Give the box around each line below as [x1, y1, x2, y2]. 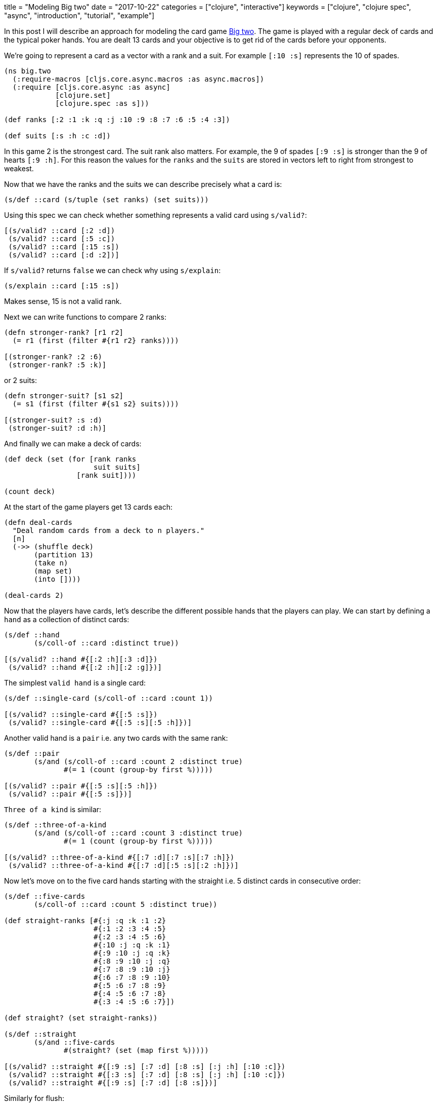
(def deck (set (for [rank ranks [4, 455, 137, 463]
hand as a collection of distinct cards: [4, 615, 129, 624]
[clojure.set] [55, 91, 111, 99]
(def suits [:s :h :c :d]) [4, 132, 111, 140]
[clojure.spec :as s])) [55, 99, 149, 107]
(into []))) [34, 575, 81, 583]
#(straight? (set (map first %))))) [64, 1046, 209, 1054]
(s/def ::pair [4, 749, 60, 757]
